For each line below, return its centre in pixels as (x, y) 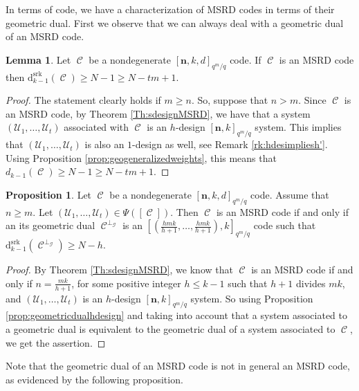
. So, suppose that (230, 100)
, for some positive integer (126, 283)
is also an (104, 144)
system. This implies (298, 127)
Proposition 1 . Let (49, 194)
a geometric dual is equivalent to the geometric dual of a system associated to (171, 328)
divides (311, 283)
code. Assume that (290, 194)
